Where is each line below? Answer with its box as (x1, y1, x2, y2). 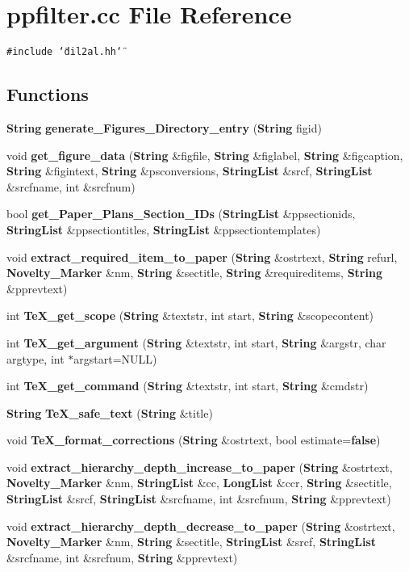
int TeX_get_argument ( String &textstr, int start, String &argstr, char (6, 334, 386, 351)
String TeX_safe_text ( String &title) (6, 404, 213, 421)
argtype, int (6, 350, 65, 367)
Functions (6, 82, 89, 107)
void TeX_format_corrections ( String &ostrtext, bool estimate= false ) (6, 431, 381, 448)
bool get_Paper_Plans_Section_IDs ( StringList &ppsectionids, (6, 205, 356, 222)
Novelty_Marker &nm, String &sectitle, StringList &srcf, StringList (6, 533, 376, 550)
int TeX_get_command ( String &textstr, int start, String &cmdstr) (6, 377, 369, 394)
